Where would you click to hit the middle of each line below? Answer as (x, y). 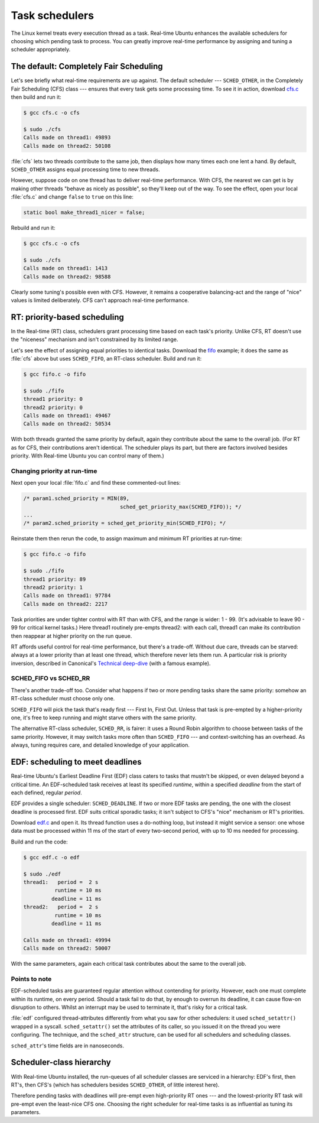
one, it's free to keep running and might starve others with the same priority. (104, 718)
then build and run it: (36, 97)
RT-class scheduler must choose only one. (63, 699)
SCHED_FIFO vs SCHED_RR (51, 679)
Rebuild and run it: (33, 228)
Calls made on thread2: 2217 (66, 604)
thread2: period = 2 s (61, 907)
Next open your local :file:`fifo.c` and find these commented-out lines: (96, 483)
